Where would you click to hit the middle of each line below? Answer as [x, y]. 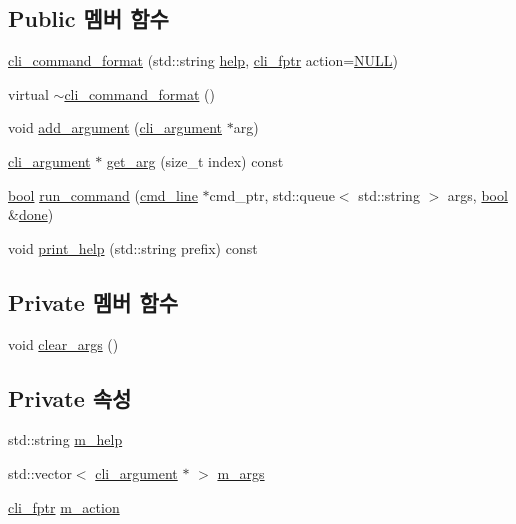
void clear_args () [63, 343]
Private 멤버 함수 [93, 301]
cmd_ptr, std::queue [272, 194]
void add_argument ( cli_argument [115, 127]
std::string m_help [65, 439]
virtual [28, 93]
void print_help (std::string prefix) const [133, 247]
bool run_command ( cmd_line [103, 194]
